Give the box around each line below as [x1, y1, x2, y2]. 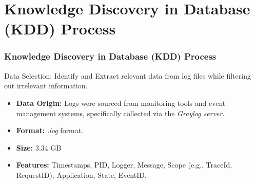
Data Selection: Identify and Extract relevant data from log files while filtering [4, 70, 251, 81]
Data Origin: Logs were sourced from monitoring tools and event [16, 97, 226, 108]
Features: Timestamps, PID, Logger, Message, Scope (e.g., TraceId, [16, 159, 232, 170]
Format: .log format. [16, 125, 84, 136]
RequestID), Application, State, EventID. [16, 169, 147, 180]
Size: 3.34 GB [16, 142, 62, 153]
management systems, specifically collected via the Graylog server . [16, 107, 225, 118]
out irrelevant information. [4, 80, 88, 91]
